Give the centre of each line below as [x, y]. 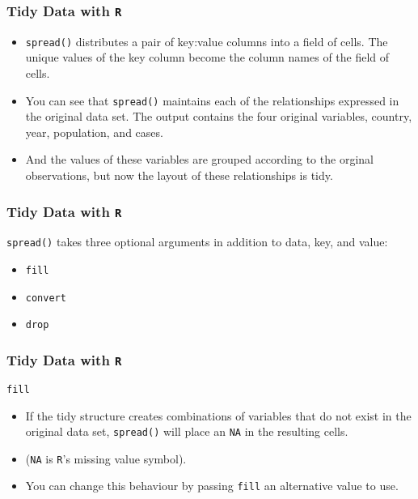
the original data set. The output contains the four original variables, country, [219, 116]
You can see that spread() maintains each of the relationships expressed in [212, 100]
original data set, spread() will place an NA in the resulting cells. [187, 431]
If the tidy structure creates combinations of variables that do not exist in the [218, 415]
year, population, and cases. [94, 132]
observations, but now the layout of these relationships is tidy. [179, 175]
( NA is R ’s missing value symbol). [106, 458]
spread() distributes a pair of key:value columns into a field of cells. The [207, 41]
